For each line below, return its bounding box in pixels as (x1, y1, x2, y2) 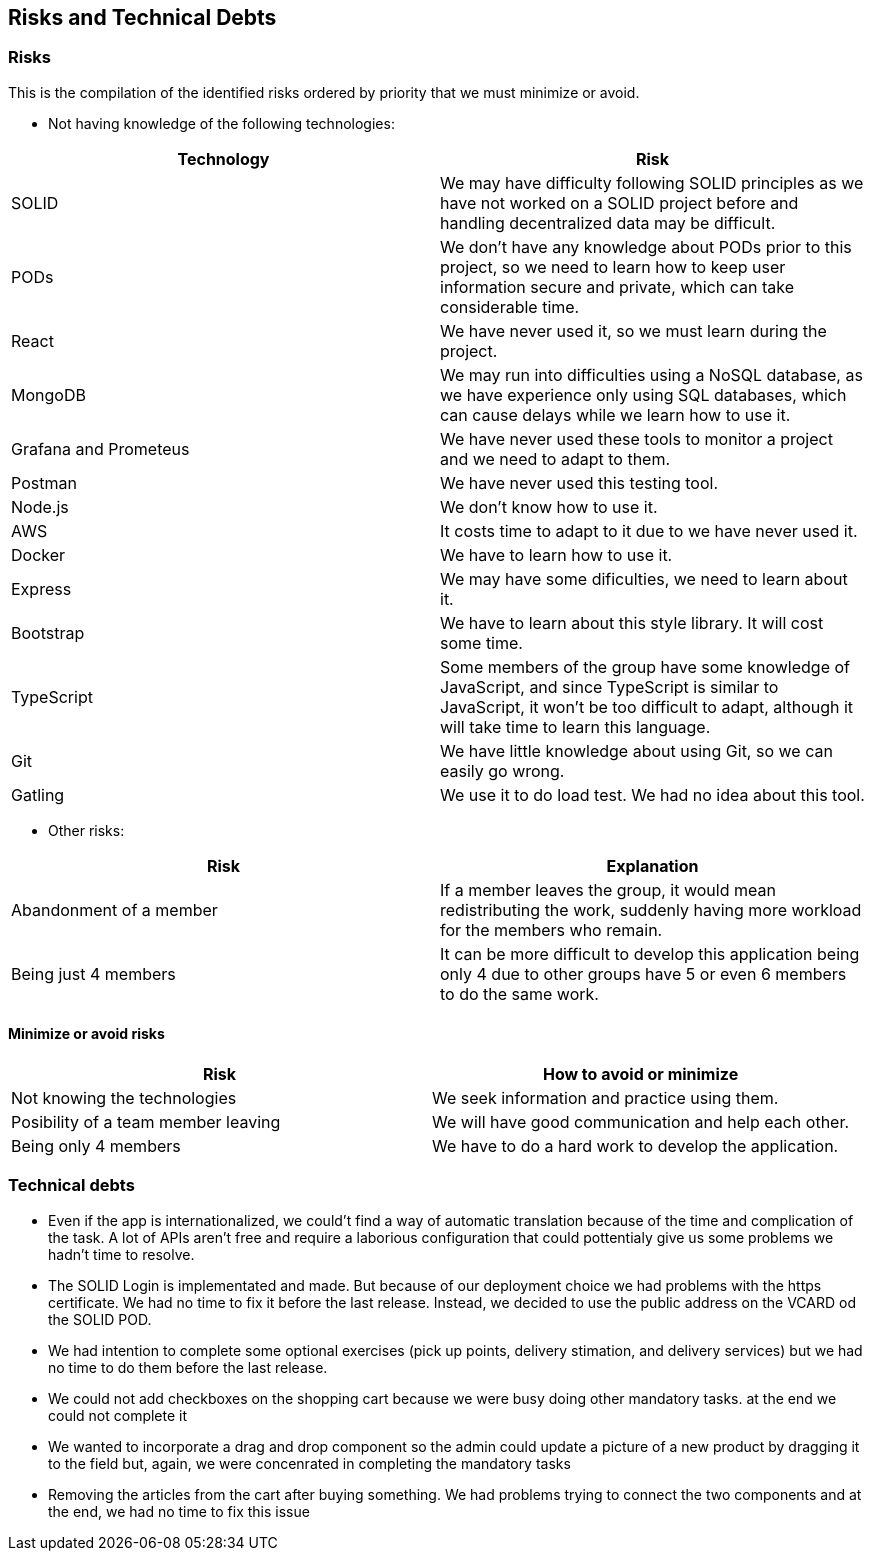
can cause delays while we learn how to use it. (440, 404, 791, 425)
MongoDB (11, 384, 86, 405)
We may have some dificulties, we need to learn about (440, 568, 848, 589)
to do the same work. (440, 983, 599, 1004)
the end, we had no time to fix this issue (48, 1502, 310, 1520)
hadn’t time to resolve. (48, 1245, 195, 1263)
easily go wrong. (440, 760, 565, 781)
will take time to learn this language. (440, 716, 711, 737)
